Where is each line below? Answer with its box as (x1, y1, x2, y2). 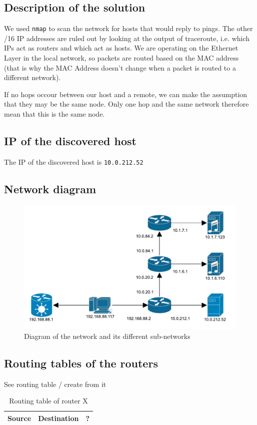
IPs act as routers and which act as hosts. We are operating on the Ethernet (4, 43, 238, 53)
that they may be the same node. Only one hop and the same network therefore (4, 99, 249, 109)
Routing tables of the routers (4, 355, 158, 370)
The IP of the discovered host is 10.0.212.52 (4, 156, 143, 167)
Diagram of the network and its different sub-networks (24, 330, 190, 341)
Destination (38, 412, 79, 423)
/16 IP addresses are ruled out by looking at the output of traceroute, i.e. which (4, 33, 250, 43)
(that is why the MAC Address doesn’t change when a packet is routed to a (4, 62, 236, 73)
